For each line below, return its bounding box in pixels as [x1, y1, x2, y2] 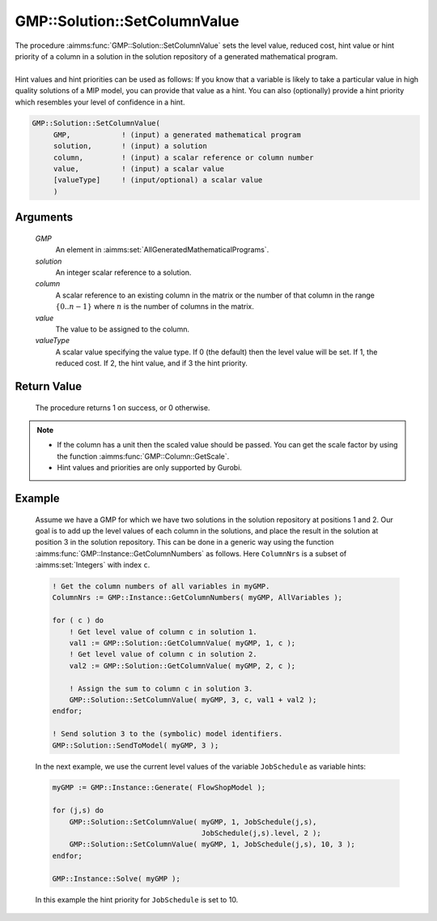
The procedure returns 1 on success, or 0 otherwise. [35, 402, 210, 413]
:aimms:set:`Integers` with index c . [35, 560, 151, 570]
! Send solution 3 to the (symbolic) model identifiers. [52, 730, 283, 739]
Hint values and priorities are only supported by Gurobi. [57, 463, 243, 473]
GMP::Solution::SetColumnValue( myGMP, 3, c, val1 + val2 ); [69, 695, 317, 705]
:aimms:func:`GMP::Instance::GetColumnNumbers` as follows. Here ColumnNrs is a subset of [35, 548, 347, 559]
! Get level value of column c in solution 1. [69, 627, 258, 636]
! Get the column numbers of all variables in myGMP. [52, 582, 270, 591]
